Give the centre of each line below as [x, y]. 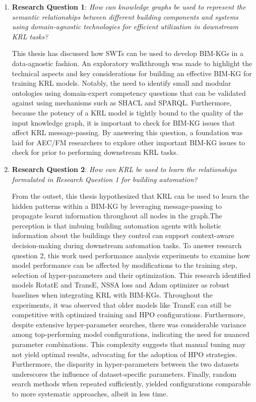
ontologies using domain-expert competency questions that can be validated [129, 93]
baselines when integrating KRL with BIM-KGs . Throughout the [112, 295]
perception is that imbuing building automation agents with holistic [117, 225]
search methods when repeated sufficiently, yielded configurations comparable [131, 384]
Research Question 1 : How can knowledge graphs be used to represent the [129, 7]
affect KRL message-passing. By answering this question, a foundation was [127, 132]
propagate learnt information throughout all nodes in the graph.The [117, 216]
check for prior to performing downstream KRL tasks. [95, 152]
